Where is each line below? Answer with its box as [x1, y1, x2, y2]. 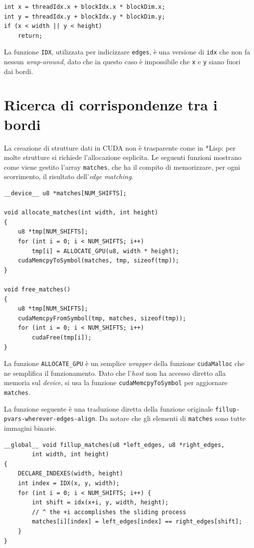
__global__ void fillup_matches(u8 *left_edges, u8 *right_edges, [4, 441, 225, 448]
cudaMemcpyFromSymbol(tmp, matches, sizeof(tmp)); [18, 314, 186, 322]
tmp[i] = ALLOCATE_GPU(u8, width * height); [32, 247, 179, 255]
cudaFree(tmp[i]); [32, 334, 92, 341]
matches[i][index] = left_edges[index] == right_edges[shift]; [32, 518, 242, 525]
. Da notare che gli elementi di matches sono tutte [95, 413, 246, 423]
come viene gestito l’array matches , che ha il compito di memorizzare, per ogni [4, 161, 240, 172]
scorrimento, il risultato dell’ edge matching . [4, 171, 134, 182]
